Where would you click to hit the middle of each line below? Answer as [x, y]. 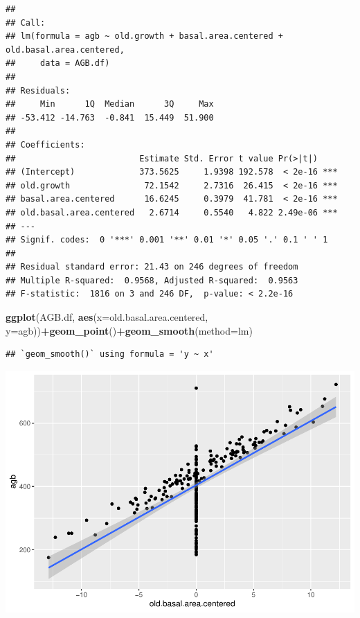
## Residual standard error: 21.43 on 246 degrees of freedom [152, 267]
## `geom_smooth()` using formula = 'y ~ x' [110, 354]
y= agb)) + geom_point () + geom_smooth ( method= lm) [129, 330]
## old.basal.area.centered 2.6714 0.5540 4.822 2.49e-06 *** [172, 212]
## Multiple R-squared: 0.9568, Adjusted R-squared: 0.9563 [152, 280]
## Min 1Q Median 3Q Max [110, 104]
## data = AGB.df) [58, 63]
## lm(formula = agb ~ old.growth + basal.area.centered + [144, 36]
